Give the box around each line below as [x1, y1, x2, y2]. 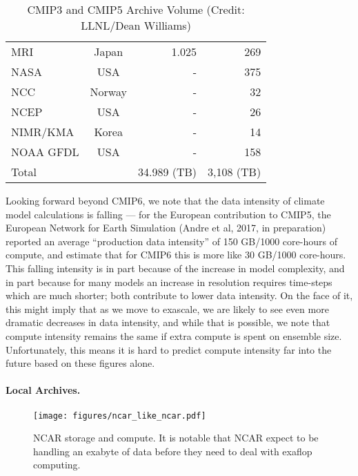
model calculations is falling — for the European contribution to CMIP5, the [6, 207, 331, 221]
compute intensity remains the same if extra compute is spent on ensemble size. [6, 328, 342, 343]
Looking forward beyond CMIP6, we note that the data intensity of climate [6, 193, 325, 207]
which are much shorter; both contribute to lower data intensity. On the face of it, [6, 288, 353, 303]
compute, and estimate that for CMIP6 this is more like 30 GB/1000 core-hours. [6, 247, 346, 262]
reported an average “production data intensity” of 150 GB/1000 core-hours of [6, 234, 337, 248]
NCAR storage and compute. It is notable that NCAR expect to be [33, 430, 319, 445]
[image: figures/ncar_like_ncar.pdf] [33, 410, 206, 421]
